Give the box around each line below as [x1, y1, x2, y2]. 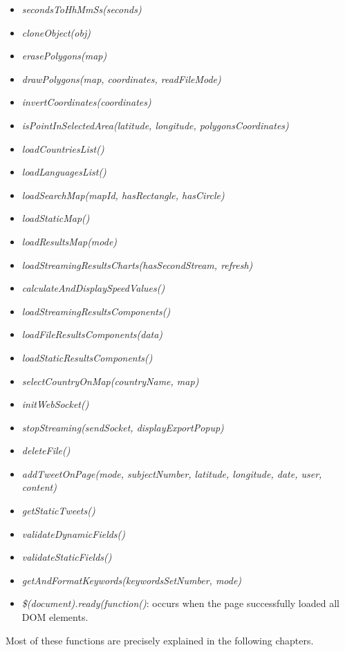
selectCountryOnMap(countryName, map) [21, 373, 199, 388]
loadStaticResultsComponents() [21, 350, 153, 364]
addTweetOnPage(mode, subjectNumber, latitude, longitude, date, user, [21, 466, 322, 481]
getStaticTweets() [21, 503, 95, 518]
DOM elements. [21, 610, 88, 624]
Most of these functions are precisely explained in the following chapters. [6, 633, 314, 647]
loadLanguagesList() [21, 165, 106, 179]
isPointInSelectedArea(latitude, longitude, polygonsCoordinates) [21, 118, 289, 132]
